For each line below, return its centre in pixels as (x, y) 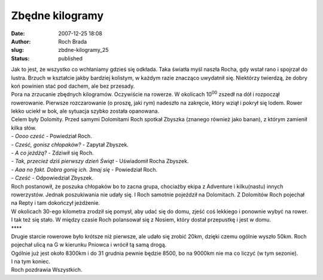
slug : (17, 50)
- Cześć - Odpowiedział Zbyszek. (52, 178)
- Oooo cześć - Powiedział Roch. (51, 136)
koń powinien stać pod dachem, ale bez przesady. (73, 86)
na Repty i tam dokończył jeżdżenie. (56, 203)
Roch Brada (73, 41)
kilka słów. (24, 128)
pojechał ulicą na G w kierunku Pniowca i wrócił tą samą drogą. (89, 245)
